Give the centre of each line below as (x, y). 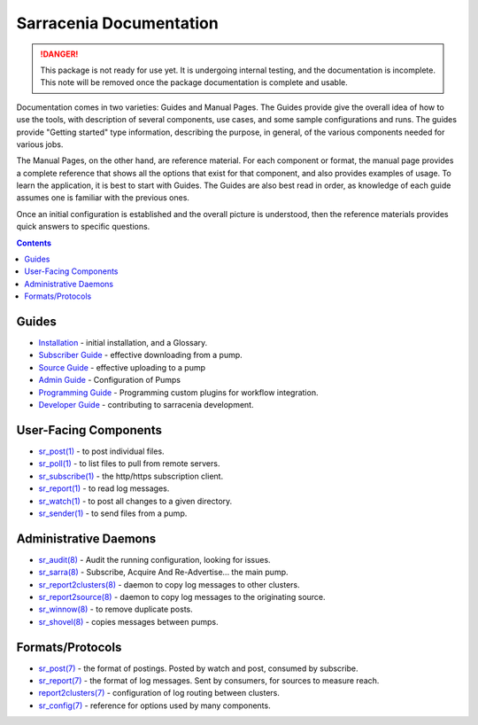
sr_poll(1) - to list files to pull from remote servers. (129, 464)
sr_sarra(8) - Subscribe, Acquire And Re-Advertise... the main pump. (163, 573)
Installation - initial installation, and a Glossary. (123, 343)
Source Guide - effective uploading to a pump (122, 367)
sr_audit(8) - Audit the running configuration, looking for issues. (154, 559)
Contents (34, 243)
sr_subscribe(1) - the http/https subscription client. (131, 476)
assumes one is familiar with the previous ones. (103, 198)
